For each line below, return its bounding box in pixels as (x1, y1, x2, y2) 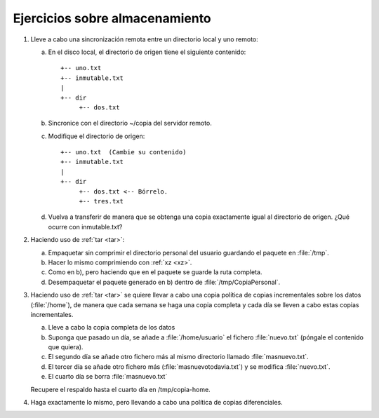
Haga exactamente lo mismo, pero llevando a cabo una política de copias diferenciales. (30, 398, 284, 407)
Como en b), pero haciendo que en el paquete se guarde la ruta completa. (48, 268, 262, 276)
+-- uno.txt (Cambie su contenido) (60, 148, 187, 156)
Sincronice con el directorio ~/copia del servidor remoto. (48, 119, 212, 128)
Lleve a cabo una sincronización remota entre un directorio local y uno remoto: (30, 35, 259, 43)
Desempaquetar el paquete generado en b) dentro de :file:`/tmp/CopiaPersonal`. (48, 278, 281, 286)
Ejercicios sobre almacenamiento (13, 11, 212, 26)
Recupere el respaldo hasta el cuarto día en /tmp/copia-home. (30, 385, 211, 393)
